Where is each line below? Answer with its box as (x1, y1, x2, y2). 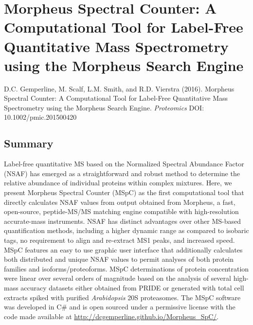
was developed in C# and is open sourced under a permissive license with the (4, 302, 235, 312)
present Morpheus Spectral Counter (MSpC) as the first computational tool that (4, 187, 244, 198)
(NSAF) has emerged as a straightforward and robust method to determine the (4, 168, 240, 178)
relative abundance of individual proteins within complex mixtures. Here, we (4, 178, 232, 188)
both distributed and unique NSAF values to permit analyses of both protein (4, 254, 234, 264)
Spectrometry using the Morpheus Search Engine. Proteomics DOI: (4, 102, 204, 112)
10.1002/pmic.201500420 (4, 112, 77, 122)
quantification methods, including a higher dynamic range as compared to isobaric (4, 225, 249, 235)
